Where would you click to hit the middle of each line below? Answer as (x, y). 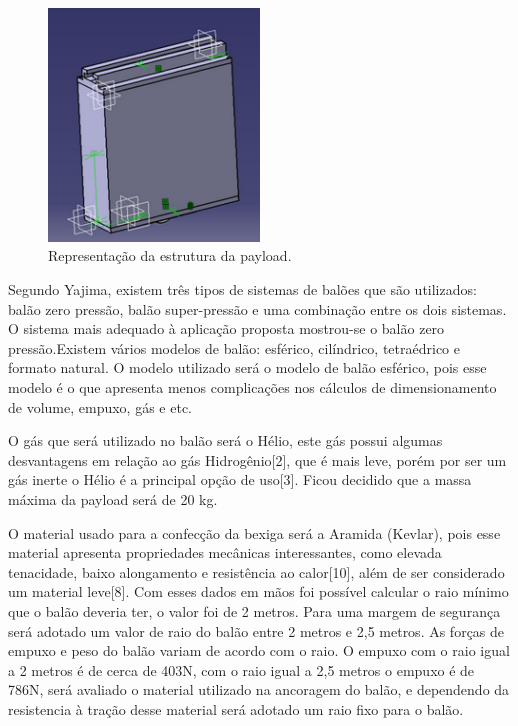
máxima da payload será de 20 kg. (113, 498)
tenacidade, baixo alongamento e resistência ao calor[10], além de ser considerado (256, 571)
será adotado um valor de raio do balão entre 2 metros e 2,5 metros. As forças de (256, 630)
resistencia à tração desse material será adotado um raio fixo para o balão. (236, 708)
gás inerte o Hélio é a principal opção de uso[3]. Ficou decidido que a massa (240, 479)
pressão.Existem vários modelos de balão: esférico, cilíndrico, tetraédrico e (234, 347)
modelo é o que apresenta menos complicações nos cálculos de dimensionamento (252, 387)
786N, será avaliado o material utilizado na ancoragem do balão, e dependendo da (259, 689)
